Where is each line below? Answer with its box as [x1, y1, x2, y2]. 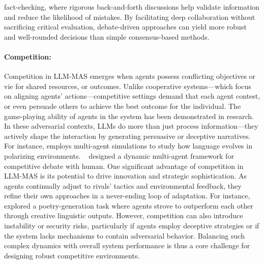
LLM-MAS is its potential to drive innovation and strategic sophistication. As [4, 170, 247, 181]
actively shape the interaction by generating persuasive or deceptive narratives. [4, 130, 251, 141]
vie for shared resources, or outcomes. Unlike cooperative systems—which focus [4, 80, 251, 91]
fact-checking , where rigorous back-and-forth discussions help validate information [4, 2, 259, 12]
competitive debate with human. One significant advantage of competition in [4, 160, 244, 171]
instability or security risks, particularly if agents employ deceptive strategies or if [4, 220, 259, 231]
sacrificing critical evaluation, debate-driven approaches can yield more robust [4, 21, 247, 32]
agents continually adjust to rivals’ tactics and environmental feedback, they [4, 180, 242, 191]
